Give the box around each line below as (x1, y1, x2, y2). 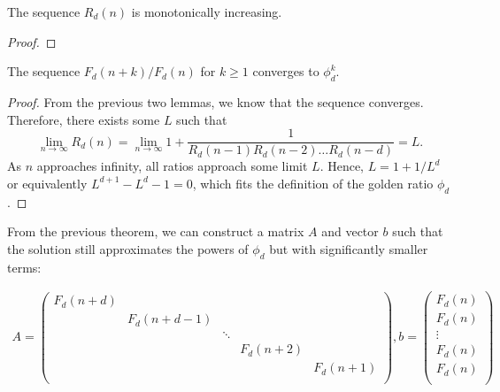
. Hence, (319, 157, 365, 175)
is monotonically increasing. (131, 3, 282, 20)
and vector (321, 222, 379, 241)
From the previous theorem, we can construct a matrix (7, 222, 304, 241)
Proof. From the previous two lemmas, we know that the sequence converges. (7, 92, 424, 111)
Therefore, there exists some (7, 110, 160, 128)
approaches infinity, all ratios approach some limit (36, 157, 308, 175)
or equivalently (7, 173, 88, 192)
